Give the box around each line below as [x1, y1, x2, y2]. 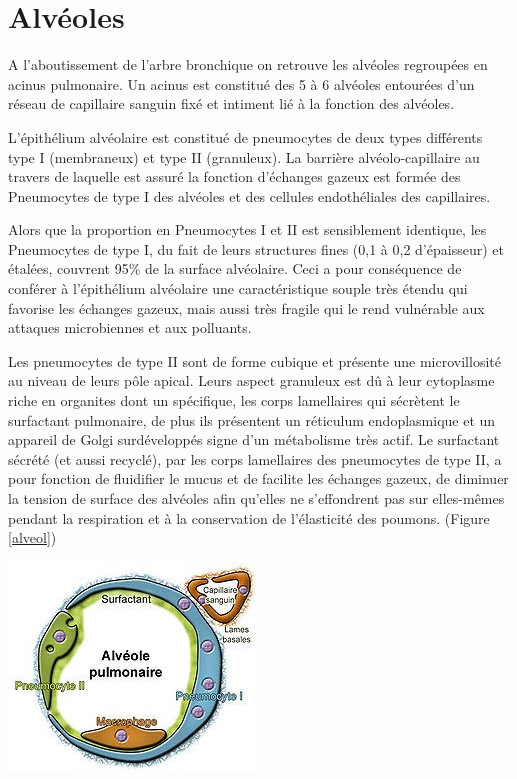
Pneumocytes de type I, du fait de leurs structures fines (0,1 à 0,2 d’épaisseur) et [8, 238, 504, 259]
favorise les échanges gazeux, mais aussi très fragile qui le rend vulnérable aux [8, 297, 485, 318]
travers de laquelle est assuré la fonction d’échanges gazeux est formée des [8, 166, 461, 187]
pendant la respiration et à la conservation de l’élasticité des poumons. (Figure [8, 507, 490, 528]
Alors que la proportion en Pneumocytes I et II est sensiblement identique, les [8, 219, 487, 240]
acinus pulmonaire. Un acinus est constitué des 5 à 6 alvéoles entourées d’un [8, 73, 475, 94]
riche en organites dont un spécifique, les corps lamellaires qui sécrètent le [8, 390, 460, 411]
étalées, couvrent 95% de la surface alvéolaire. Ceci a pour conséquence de [8, 258, 462, 279]
